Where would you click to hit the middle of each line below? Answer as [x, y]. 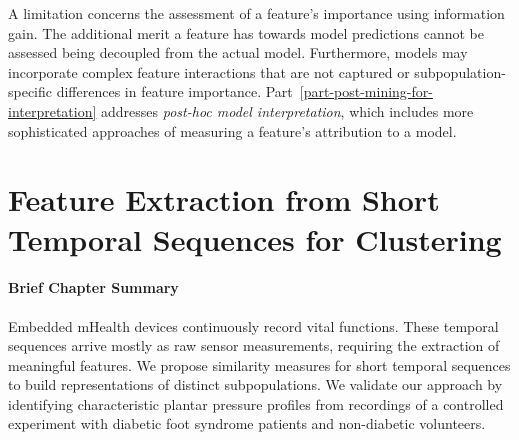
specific [30, 91]
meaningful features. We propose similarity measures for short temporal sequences [259, 364]
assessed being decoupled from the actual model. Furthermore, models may [238, 52]
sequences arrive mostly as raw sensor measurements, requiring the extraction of [254, 345]
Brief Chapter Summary [93, 287]
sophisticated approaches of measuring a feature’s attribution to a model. [232, 130]
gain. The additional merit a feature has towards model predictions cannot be [246, 32]
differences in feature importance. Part [174, 91]
